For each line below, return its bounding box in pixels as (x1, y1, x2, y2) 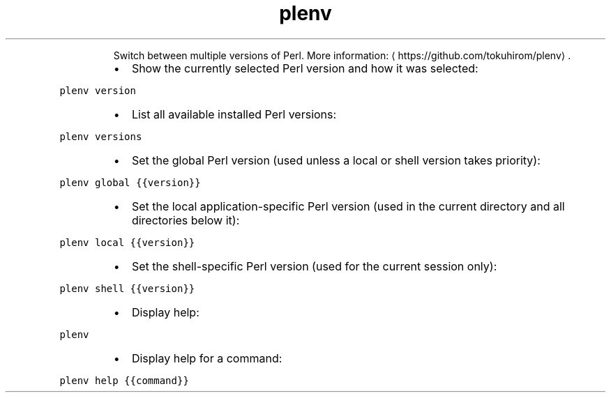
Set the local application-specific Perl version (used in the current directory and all (131, 199, 565, 213)
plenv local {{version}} (59, 236, 195, 248)
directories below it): (131, 213, 240, 227)
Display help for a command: (131, 351, 282, 365)
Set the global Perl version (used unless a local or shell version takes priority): (131, 153, 541, 167)
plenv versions (59, 130, 142, 142)
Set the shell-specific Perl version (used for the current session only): (131, 259, 497, 273)
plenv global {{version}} (59, 176, 201, 188)
